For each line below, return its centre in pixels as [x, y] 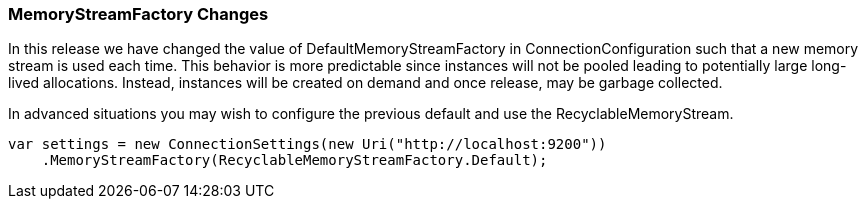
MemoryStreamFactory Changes [138, 14]
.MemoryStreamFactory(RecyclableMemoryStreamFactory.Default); [294, 160]
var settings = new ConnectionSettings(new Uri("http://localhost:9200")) [307, 144]
